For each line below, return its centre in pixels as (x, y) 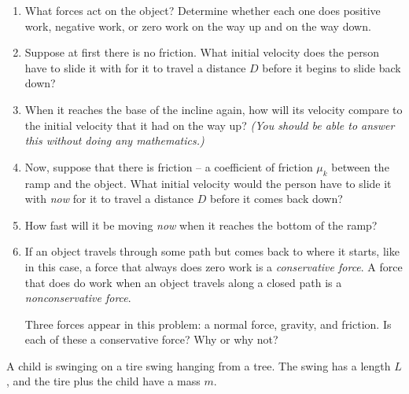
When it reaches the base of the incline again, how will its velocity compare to (214, 109)
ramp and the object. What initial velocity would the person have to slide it (208, 183)
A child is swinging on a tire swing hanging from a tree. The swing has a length (199, 365)
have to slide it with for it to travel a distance (135, 67)
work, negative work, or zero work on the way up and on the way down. (198, 26)
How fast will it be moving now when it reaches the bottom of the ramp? (201, 225)
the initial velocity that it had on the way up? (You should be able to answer (210, 125)
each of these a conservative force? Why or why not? (151, 339)
